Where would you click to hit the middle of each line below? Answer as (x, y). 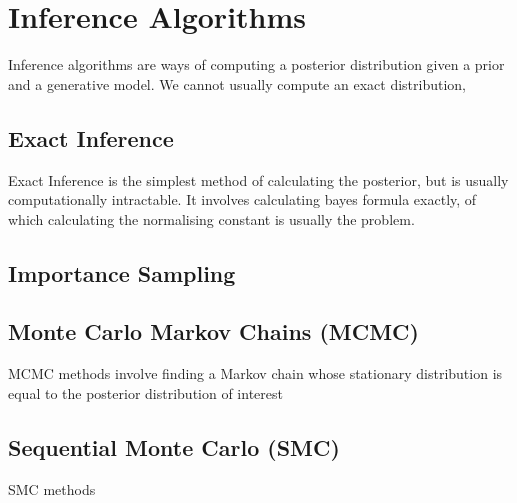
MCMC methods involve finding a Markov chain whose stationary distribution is (255, 373)
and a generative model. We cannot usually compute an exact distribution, (237, 83)
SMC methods (52, 488)
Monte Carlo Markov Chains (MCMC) (213, 331)
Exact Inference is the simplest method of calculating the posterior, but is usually (258, 179)
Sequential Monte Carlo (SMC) (174, 446)
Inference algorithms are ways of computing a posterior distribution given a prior (256, 64)
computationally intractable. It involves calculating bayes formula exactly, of (242, 199)
